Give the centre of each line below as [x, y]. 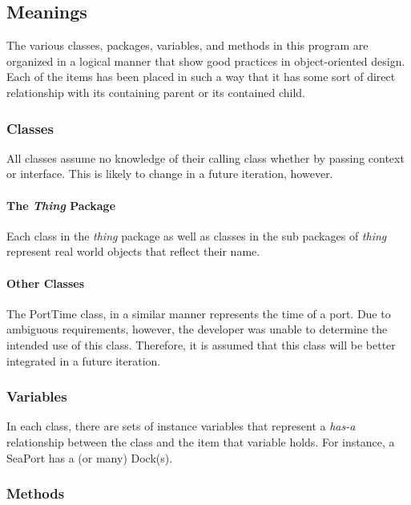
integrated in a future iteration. [84, 360]
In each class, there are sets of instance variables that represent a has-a [181, 426]
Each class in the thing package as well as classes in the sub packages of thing [197, 235]
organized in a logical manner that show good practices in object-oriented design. [206, 61]
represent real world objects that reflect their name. [133, 251]
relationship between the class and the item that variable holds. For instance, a [201, 441]
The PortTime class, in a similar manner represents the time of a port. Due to [199, 313]
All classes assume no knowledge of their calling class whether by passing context [205, 158]
